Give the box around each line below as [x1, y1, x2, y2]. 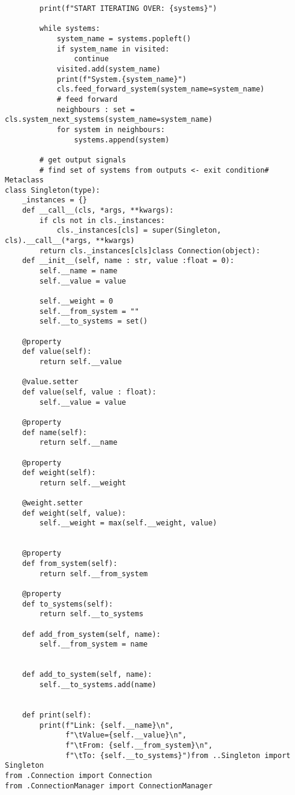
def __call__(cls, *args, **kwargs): [22, 206, 174, 215]
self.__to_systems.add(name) [39, 680, 157, 689]
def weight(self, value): [22, 508, 126, 517]
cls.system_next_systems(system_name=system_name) [5, 115, 213, 124]
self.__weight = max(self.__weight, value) [39, 519, 217, 528]
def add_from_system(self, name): [22, 630, 161, 639]
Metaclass [5, 176, 44, 185]
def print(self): [22, 710, 92, 719]
